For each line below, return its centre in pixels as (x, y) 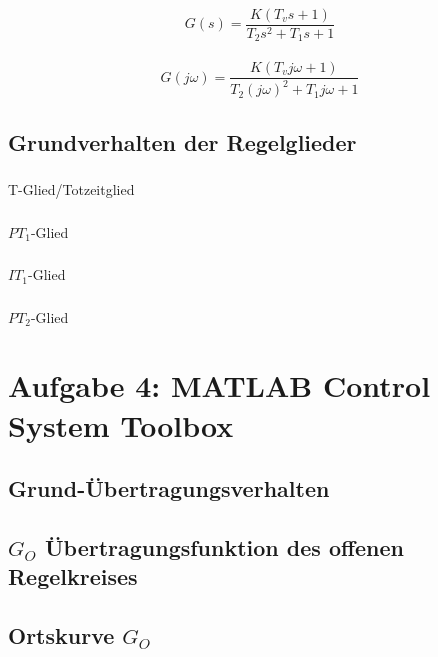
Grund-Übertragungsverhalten (169, 488)
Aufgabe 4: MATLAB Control (219, 385)
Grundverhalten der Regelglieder (182, 141)
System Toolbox (121, 424)
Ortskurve (61, 635)
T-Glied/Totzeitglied (71, 189)
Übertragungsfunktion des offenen (224, 547)
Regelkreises (73, 576)
